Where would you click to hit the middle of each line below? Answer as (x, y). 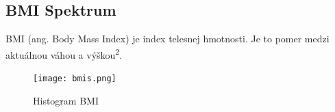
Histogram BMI (66, 100)
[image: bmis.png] (75, 79)
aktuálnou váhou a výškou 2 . (64, 53)
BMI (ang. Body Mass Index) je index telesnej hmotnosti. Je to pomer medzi (167, 39)
